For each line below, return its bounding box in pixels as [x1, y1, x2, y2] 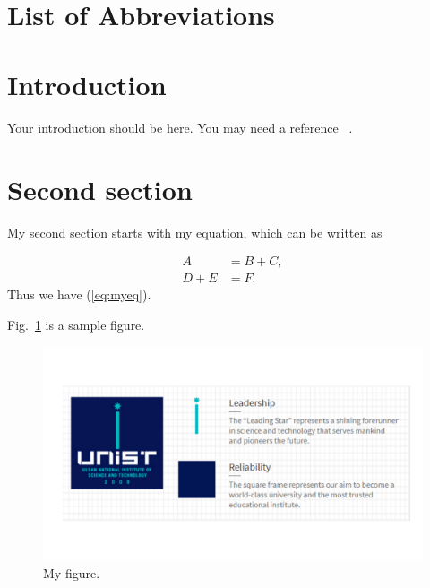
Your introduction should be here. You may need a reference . [7, 118, 353, 137]
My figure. [43, 563, 100, 582]
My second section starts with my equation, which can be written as [7, 222, 383, 241]
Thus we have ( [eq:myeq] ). [7, 285, 151, 304]
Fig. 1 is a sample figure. [7, 316, 145, 334]
